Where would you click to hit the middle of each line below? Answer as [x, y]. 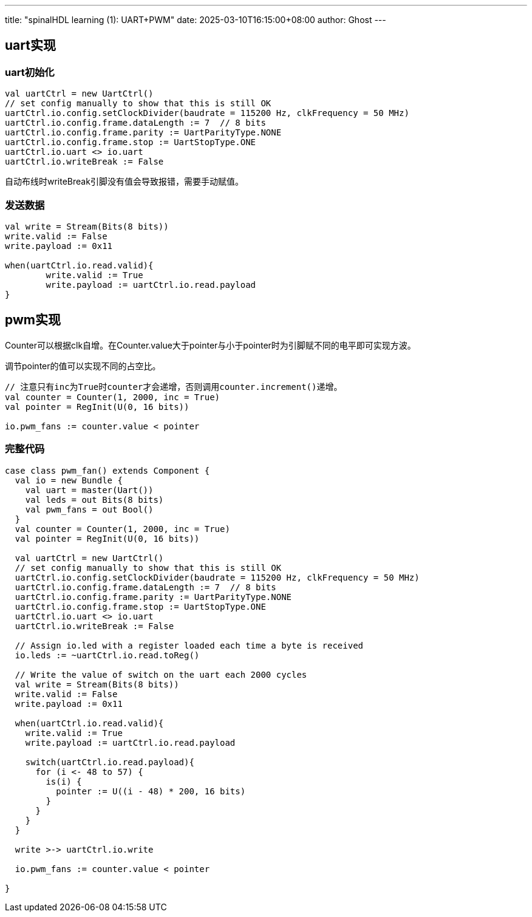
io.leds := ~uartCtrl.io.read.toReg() [107, 655]
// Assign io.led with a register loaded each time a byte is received [189, 645]
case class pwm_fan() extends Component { [107, 470]
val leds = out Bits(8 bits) [94, 499]
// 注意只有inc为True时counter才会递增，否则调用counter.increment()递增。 [174, 387]
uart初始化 [30, 72]
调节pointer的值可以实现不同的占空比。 [83, 366]
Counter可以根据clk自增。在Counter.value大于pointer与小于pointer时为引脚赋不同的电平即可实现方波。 [210, 345]
